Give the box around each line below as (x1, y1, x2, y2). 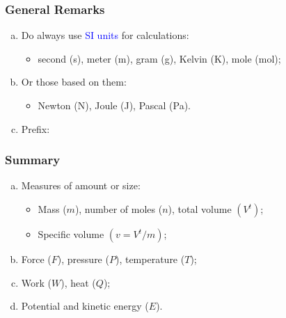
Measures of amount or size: (21, 178, 141, 193)
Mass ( (38, 202, 67, 216)
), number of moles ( (74, 202, 163, 216)
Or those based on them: (21, 74, 127, 89)
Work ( (21, 275, 52, 289)
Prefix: (21, 121, 50, 136)
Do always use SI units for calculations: (21, 28, 189, 42)
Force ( (21, 252, 51, 266)
